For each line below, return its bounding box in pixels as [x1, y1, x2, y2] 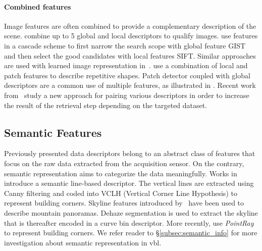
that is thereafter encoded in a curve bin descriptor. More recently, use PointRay [4, 217, 254, 228]
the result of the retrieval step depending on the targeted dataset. [4, 99, 207, 110]
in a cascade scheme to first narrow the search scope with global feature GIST [4, 40, 246, 51]
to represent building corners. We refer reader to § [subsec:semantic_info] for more [4, 227, 257, 238]
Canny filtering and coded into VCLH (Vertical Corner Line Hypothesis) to [4, 187, 237, 198]
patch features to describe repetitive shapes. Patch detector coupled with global [4, 70, 250, 80]
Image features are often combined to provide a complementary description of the [4, 20, 256, 31]
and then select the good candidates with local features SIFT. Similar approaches [4, 50, 256, 61]
